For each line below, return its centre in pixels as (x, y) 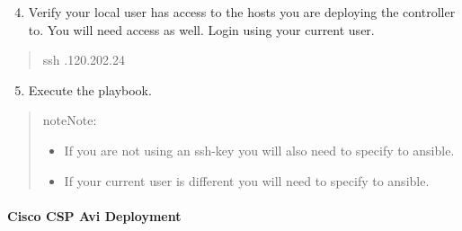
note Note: (70, 120)
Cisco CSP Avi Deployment (94, 215)
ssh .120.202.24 (84, 60)
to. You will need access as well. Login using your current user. (201, 29)
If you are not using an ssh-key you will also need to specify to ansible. (259, 150)
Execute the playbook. (90, 89)
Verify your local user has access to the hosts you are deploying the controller (242, 12)
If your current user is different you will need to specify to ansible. (247, 180)
